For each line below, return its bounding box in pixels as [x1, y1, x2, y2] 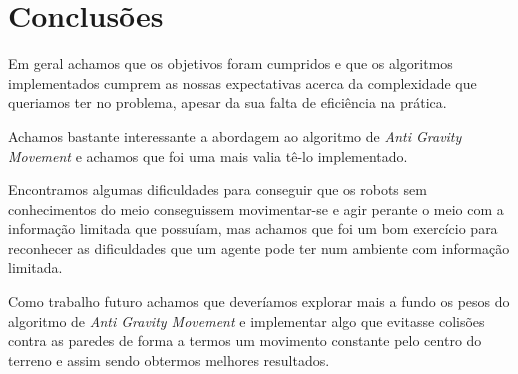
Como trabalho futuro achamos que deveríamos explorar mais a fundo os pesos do [8, 291, 510, 312]
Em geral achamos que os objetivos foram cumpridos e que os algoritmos [8, 53, 453, 74]
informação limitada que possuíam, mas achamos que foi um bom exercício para [8, 218, 498, 239]
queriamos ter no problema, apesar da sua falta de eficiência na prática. [8, 92, 447, 113]
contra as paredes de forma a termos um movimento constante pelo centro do [8, 330, 482, 351]
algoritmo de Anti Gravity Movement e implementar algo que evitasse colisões [8, 310, 485, 331]
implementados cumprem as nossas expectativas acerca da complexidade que [8, 72, 477, 93]
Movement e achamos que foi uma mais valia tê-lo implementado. [8, 145, 408, 166]
